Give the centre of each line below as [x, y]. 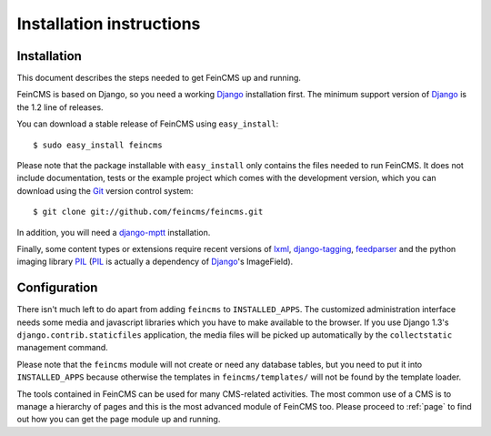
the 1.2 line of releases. [60, 107]
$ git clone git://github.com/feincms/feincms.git [148, 212]
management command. [62, 348]
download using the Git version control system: [105, 190]
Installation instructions [109, 24]
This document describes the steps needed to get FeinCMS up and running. [159, 78]
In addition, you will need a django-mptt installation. [114, 232]
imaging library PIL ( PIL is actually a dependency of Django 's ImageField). [155, 262]
